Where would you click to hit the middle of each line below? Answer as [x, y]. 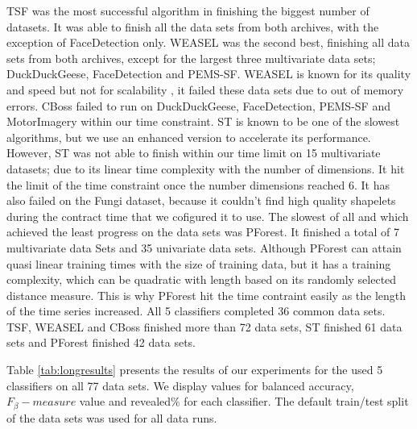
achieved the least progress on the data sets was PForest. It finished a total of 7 [203, 232]
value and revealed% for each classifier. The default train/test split [244, 401]
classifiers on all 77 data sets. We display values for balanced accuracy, [180, 385]
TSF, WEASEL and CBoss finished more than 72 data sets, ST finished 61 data [204, 326]
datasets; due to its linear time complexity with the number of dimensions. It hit [206, 168]
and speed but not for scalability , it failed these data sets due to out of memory [205, 89]
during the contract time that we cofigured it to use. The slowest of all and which [208, 216]
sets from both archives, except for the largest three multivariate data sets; [191, 58]
